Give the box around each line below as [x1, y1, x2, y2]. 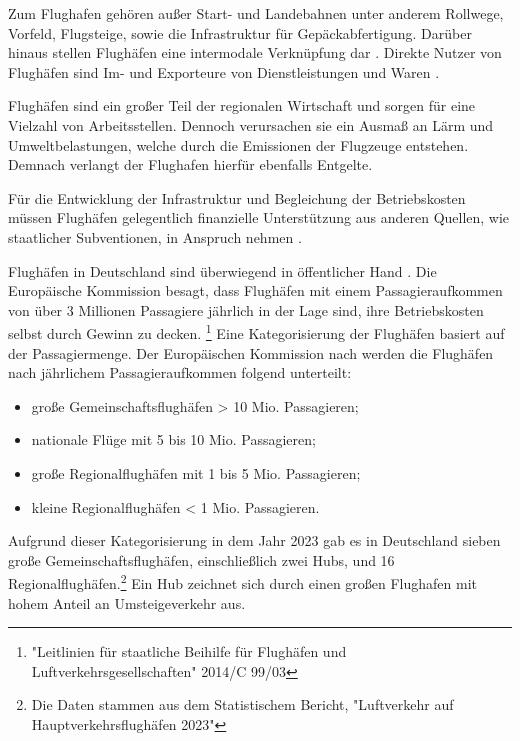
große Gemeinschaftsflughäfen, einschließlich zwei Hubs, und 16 [8, 549, 395, 570]
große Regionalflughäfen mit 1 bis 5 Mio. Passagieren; [31, 462, 361, 483]
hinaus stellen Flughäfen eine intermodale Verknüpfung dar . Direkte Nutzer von [8, 42, 502, 63]
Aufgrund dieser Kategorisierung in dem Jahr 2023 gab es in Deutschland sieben [8, 530, 501, 551]
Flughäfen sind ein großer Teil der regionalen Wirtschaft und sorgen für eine [8, 95, 476, 116]
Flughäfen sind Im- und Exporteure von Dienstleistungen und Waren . [8, 61, 440, 82]
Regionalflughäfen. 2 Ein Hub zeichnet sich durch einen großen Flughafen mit [8, 570, 478, 593]
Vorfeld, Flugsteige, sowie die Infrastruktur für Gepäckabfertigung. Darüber [8, 22, 472, 43]
